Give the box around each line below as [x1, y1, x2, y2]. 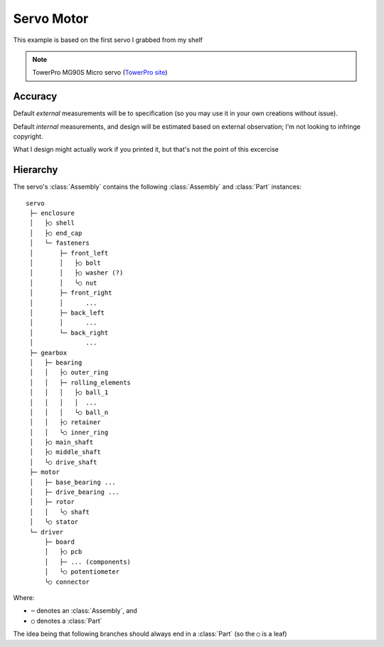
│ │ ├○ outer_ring [29, 369, 109, 377]
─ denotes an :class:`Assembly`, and [31, 606, 138, 615]
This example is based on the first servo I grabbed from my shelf [13, 36, 203, 44]
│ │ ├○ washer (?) [29, 269, 124, 277]
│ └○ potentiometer [44, 568, 120, 576]
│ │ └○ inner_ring [29, 428, 109, 436]
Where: [13, 593, 35, 601]
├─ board [44, 537, 75, 546]
